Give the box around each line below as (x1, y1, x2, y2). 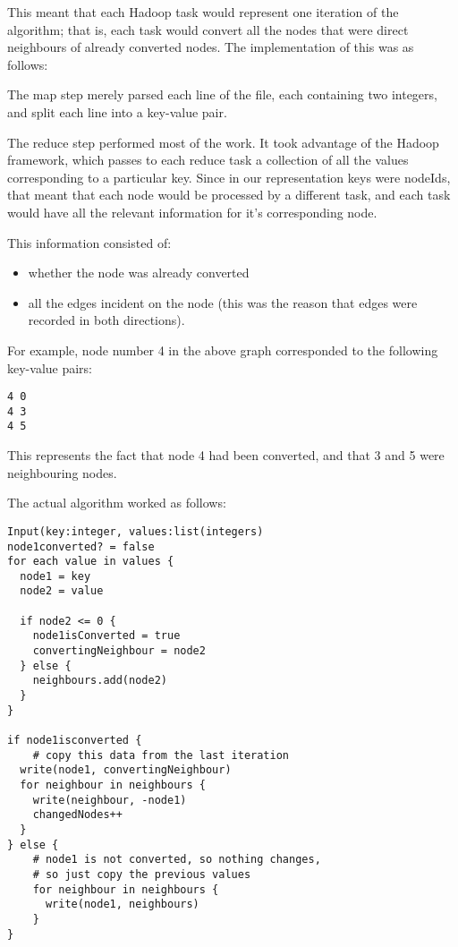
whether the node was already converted (28, 263, 250, 282)
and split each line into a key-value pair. (7, 102, 227, 121)
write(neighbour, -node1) (32, 793, 187, 806)
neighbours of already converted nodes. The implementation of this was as (7, 38, 414, 56)
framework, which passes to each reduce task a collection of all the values (7, 150, 409, 169)
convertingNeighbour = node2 (32, 644, 206, 658)
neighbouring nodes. (7, 463, 117, 482)
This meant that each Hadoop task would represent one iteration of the (7, 3, 399, 21)
